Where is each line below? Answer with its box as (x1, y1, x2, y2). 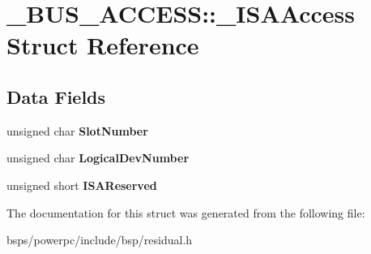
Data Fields (6, 84, 106, 109)
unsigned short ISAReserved (6, 176, 157, 193)
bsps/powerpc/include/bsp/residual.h (6, 231, 193, 248)
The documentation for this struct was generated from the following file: (6, 204, 365, 221)
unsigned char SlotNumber (6, 122, 148, 139)
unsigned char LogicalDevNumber (6, 149, 190, 166)
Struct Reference (6, 28, 199, 62)
